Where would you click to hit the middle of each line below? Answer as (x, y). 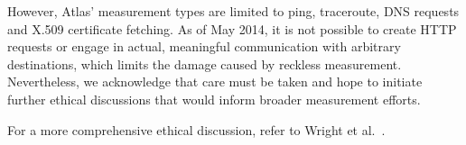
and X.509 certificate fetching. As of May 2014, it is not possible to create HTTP (232, 28)
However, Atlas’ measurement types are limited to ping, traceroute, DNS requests (233, 11)
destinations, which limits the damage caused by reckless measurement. (205, 63)
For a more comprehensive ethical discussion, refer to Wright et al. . (196, 129)
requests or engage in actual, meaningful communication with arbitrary (204, 46)
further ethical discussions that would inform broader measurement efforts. (214, 99)
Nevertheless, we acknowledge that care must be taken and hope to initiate (215, 82)
